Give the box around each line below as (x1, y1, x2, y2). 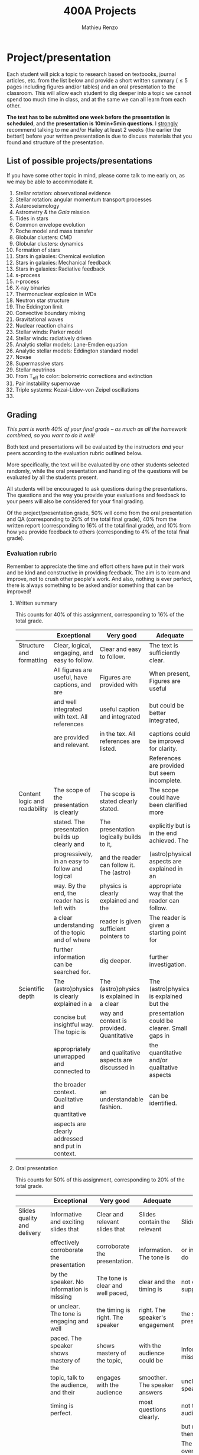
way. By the (53, 882, 86, 890)
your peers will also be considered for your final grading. (6, 498, 145, 505)
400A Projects (63, 4, 136, 18)
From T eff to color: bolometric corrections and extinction (15, 372, 153, 381)
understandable (99, 1095, 143, 1104)
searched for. (53, 968, 91, 976)
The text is (149, 641, 179, 650)
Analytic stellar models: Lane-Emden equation (15, 341, 128, 348)
